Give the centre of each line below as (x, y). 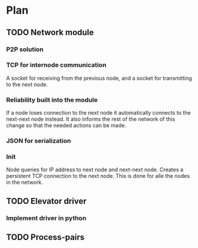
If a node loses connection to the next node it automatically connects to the (99, 113)
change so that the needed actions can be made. (66, 125)
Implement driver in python (46, 218)
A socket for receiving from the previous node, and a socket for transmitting (99, 78)
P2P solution (25, 49)
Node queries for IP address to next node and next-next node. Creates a (95, 169)
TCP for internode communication (56, 65)
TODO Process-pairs (45, 238)
